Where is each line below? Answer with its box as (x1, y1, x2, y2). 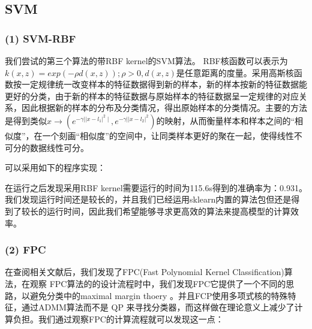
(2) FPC (5, 242, 46, 257)
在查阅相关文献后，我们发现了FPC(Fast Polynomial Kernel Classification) (5, 265, 284, 278)
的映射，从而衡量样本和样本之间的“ (156, 114, 295, 126)
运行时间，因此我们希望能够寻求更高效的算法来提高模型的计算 (46, 204, 290, 217)
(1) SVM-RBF (5, 31, 76, 46)
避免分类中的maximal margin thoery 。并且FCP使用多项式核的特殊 (29, 289, 288, 301)
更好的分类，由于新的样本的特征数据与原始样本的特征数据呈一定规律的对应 (5, 89, 299, 102)
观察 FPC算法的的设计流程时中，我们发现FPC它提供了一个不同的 (29, 277, 286, 289)
